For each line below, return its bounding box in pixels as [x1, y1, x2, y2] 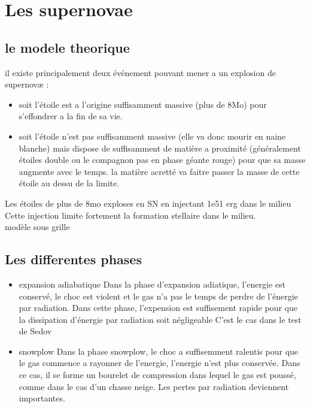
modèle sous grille [5, 220, 70, 233]
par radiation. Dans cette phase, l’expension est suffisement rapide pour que [19, 301, 297, 314]
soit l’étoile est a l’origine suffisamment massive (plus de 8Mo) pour [19, 98, 267, 110]
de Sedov [19, 325, 52, 337]
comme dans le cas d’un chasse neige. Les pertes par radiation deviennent [19, 380, 289, 392]
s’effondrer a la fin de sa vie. [19, 110, 123, 122]
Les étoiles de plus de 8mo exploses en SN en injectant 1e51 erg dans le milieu [5, 197, 291, 209]
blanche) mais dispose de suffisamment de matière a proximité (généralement [19, 141, 301, 154]
